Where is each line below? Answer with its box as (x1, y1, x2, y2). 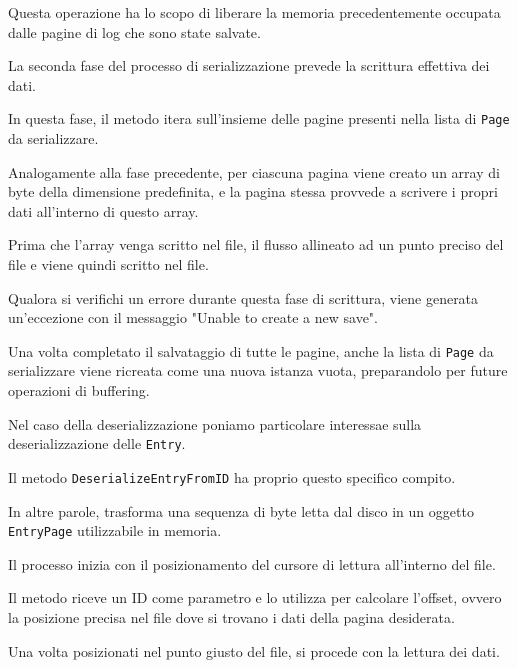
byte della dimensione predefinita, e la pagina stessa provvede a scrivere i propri (8, 181, 498, 202)
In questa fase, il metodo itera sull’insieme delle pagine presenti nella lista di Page (8, 108, 510, 129)
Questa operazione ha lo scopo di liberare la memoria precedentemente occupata (8, 2, 501, 22)
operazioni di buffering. (8, 380, 150, 401)
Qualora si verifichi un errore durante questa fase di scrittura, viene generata (8, 287, 479, 308)
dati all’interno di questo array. (8, 200, 199, 221)
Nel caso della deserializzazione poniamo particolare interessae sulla (8, 413, 422, 434)
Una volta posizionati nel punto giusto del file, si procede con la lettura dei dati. (8, 640, 500, 661)
